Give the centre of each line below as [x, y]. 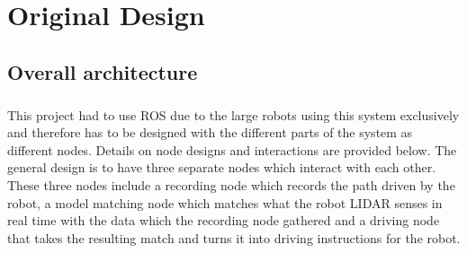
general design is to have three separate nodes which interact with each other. [222, 167]
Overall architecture [103, 71]
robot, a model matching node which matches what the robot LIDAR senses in [225, 202]
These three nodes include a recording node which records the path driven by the [231, 184]
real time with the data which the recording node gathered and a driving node [224, 220]
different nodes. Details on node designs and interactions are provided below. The [232, 149]
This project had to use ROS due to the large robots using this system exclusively [233, 114]
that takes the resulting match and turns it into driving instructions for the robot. [234, 237]
